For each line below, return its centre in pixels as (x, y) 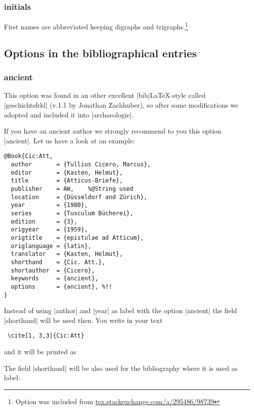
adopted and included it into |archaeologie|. (69, 114)
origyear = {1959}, (49, 230)
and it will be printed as (40, 352)
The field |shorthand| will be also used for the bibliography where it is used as (121, 368)
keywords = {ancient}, (55, 279)
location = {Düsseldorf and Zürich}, (79, 197)
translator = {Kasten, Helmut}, (67, 254)
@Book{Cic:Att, (29, 156)
